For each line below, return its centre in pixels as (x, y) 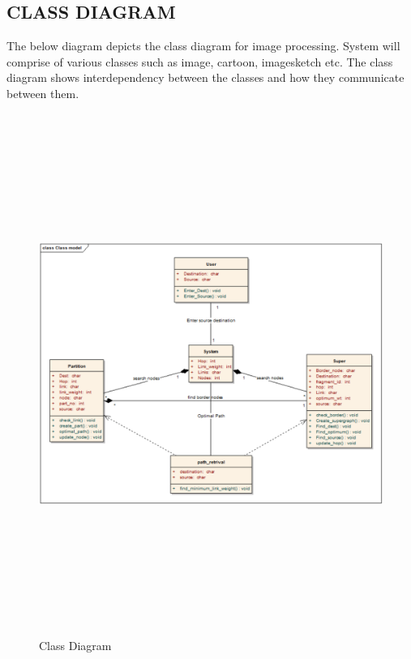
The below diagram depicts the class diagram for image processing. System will (203, 46)
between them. (43, 93)
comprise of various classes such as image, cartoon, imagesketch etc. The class (200, 61)
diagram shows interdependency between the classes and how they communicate (205, 77)
